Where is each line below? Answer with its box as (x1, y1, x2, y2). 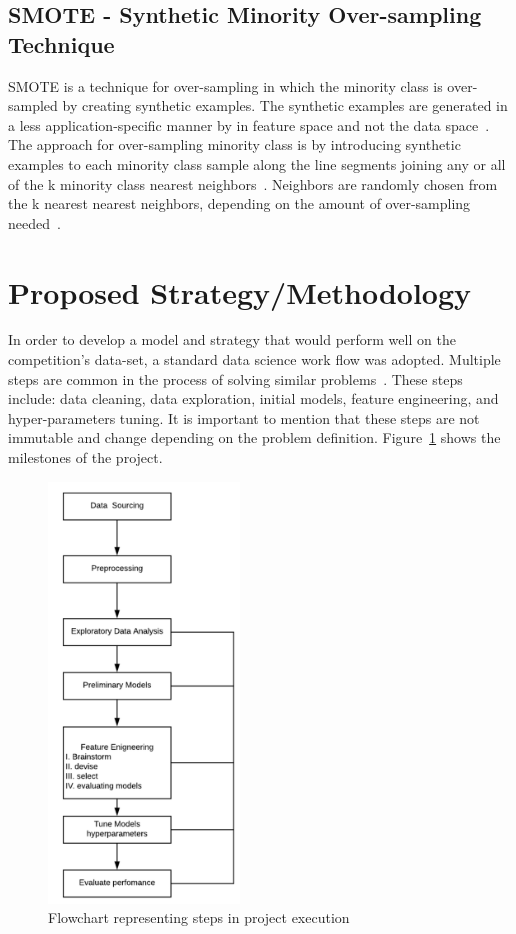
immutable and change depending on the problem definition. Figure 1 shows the (8, 427, 501, 448)
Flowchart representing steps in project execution (48, 907, 350, 928)
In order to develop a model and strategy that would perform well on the (8, 329, 456, 350)
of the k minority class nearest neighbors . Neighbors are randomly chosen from (8, 173, 498, 194)
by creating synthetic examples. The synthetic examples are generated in (62, 95, 508, 116)
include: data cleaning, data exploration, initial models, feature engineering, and (8, 388, 499, 409)
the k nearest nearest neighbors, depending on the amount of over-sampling (8, 193, 471, 214)
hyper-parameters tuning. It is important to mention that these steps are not (8, 407, 480, 428)
